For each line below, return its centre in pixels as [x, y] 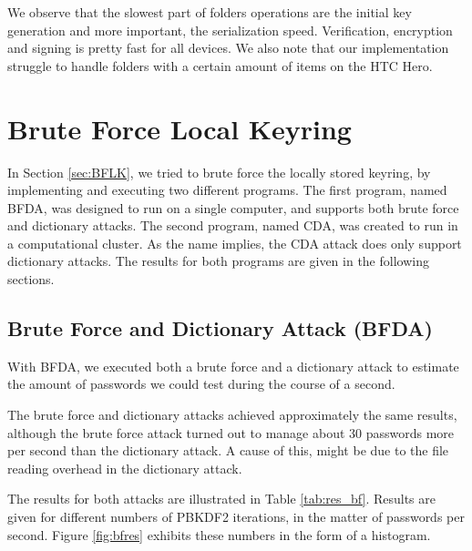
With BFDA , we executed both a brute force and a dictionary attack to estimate [233, 366]
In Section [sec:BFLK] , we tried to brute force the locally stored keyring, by [219, 172]
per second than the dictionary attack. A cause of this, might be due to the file [228, 450]
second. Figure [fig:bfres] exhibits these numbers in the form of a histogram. [219, 534]
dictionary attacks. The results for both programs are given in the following [218, 261]
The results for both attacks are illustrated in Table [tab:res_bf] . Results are [221, 499]
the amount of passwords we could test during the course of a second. [201, 384]
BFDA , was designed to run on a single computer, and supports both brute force [233, 207]
